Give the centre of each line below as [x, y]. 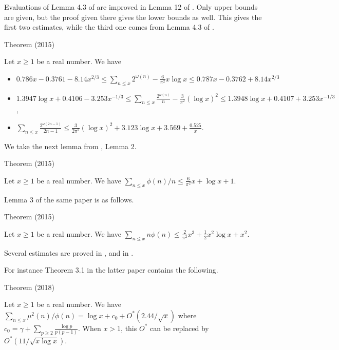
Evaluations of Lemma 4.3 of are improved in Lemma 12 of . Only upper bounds [131, 7]
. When [90, 328]
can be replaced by [179, 328]
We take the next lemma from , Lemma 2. [70, 146]
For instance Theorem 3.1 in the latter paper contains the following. [111, 270]
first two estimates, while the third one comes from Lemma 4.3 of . [109, 27]
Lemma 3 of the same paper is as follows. [69, 199]
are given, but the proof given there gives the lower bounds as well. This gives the [133, 17]
